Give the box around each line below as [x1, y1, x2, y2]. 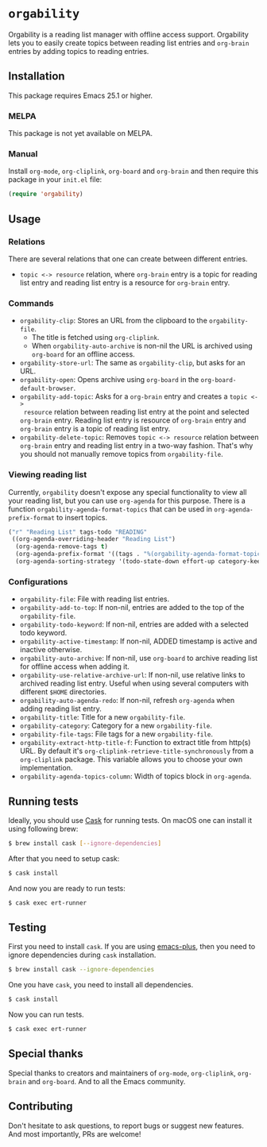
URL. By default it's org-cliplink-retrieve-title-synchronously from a [19, 746, 254, 756]
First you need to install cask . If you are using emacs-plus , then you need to [8, 942, 256, 952]
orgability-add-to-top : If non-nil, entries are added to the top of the [19, 603, 245, 612]
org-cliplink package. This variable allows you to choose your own [19, 755, 243, 764]
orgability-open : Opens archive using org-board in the [19, 375, 199, 384]
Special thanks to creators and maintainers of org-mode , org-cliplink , [8, 1068, 236, 1078]
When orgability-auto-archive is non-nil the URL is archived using [31, 341, 253, 351]
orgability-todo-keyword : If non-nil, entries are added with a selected [19, 620, 249, 629]
